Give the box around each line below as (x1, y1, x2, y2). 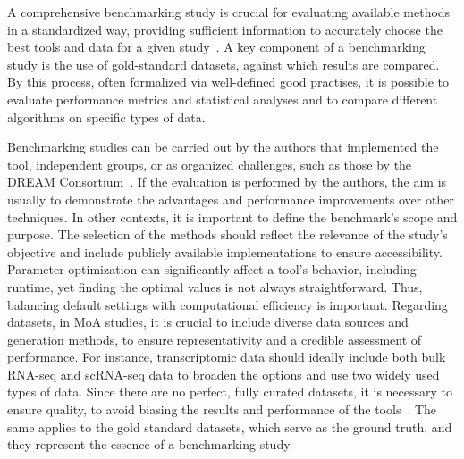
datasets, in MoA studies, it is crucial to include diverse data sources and (7, 313, 409, 331)
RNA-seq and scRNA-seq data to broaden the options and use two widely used (7, 364, 440, 383)
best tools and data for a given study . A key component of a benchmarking (7, 38, 426, 56)
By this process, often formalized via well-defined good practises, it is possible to (7, 72, 450, 91)
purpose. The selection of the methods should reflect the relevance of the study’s (7, 225, 448, 244)
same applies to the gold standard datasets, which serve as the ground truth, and (7, 417, 452, 436)
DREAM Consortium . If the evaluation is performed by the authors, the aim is (7, 172, 447, 191)
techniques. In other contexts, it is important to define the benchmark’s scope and (7, 207, 458, 226)
